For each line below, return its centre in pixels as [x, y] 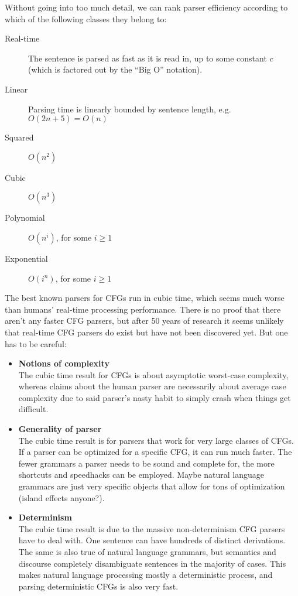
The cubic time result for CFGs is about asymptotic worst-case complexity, [153, 374]
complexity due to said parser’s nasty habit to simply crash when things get [155, 397]
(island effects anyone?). [61, 497]
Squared [19, 137]
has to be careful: [36, 343]
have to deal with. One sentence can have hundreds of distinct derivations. [152, 540]
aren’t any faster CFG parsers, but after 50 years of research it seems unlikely [144, 321]
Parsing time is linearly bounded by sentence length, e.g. [130, 109]
